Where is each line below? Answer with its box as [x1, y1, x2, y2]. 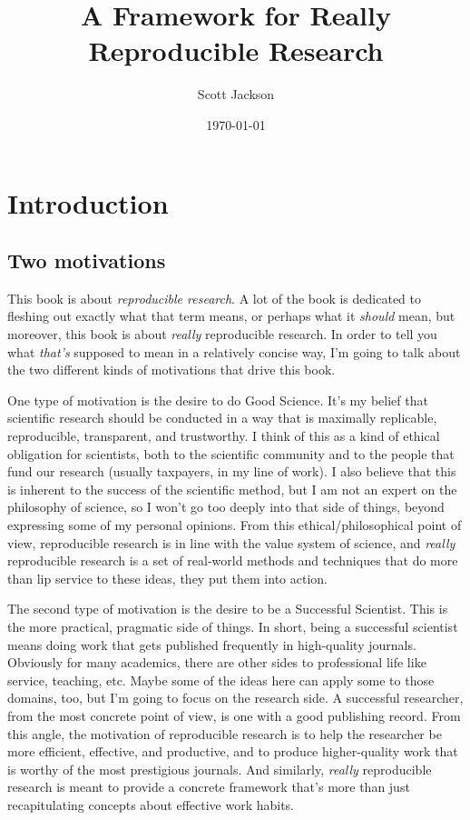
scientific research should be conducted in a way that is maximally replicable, [7, 408, 437, 427]
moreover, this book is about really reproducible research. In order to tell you [7, 325, 437, 344]
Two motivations [7, 246, 166, 275]
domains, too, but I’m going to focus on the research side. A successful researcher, [7, 688, 464, 707]
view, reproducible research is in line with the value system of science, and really [7, 533, 455, 552]
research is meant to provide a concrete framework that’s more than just [7, 777, 410, 796]
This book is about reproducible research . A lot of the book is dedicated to [7, 288, 421, 307]
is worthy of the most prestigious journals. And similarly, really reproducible [7, 759, 432, 778]
